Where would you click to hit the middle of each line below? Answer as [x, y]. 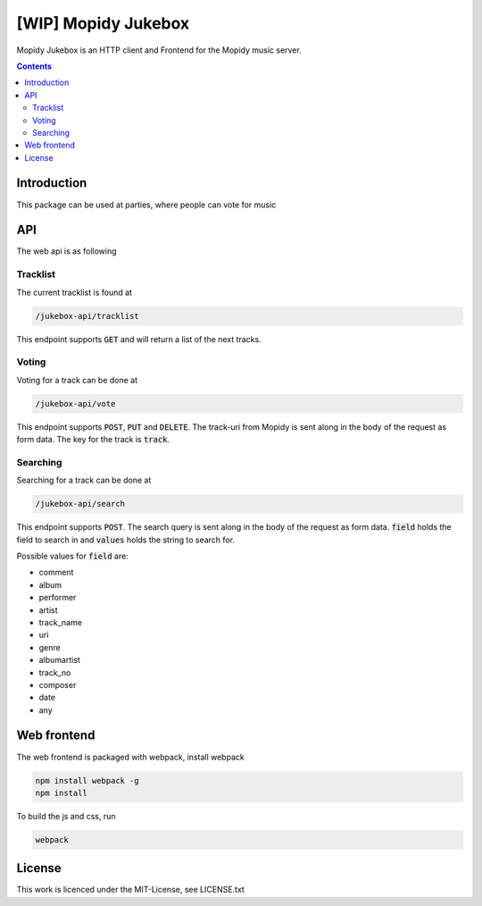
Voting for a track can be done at [77, 380]
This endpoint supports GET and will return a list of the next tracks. [139, 339]
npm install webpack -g [87, 780]
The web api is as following [66, 251]
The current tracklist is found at [75, 292]
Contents [34, 66]
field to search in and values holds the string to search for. [126, 540]
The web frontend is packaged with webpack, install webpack [130, 757]
